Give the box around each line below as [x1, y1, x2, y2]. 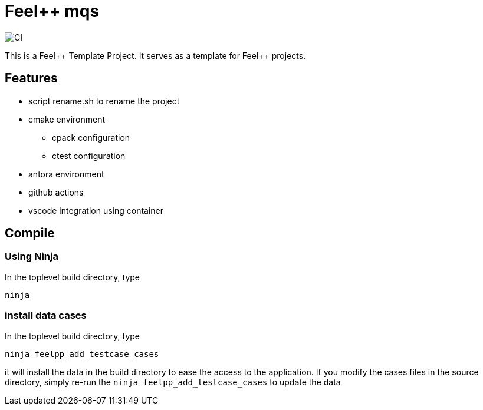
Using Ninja [5, 250, 58, 263]
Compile [5, 226, 55, 241]
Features [5, 71, 58, 86]
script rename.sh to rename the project [28, 95, 180, 106]
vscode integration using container [28, 205, 164, 216]
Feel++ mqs [5, 1, 100, 21]
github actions [28, 187, 84, 197]
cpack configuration [52, 132, 130, 143]
